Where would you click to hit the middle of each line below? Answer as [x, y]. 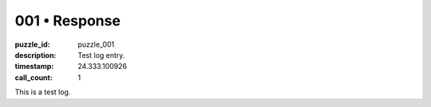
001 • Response [68, 21]
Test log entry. [101, 55]
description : [36, 55]
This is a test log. [43, 92]
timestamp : [34, 67]
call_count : [34, 77]
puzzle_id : [32, 44]
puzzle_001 [96, 44]
